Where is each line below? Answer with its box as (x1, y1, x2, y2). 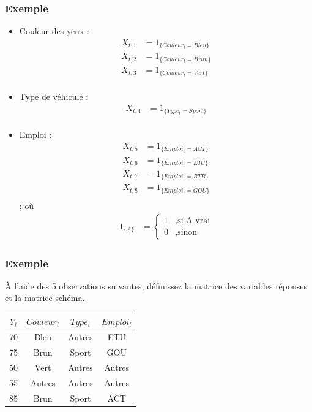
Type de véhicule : (19, 90, 89, 103)
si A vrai (177, 216, 210, 226)
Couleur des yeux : (19, 25, 89, 37)
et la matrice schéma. (5, 291, 85, 304)
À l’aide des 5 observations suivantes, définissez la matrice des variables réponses (5, 279, 308, 292)
